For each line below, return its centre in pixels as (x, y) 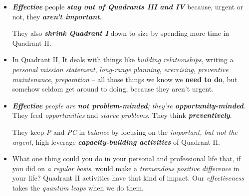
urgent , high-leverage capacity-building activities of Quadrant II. (116, 142)
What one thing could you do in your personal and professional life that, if (126, 158)
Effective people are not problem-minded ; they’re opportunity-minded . (129, 105)
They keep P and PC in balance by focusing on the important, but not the (125, 132)
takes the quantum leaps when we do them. (78, 187)
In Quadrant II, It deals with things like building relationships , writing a (123, 59)
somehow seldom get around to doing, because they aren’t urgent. (113, 89)
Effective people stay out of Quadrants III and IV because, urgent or (128, 6)
